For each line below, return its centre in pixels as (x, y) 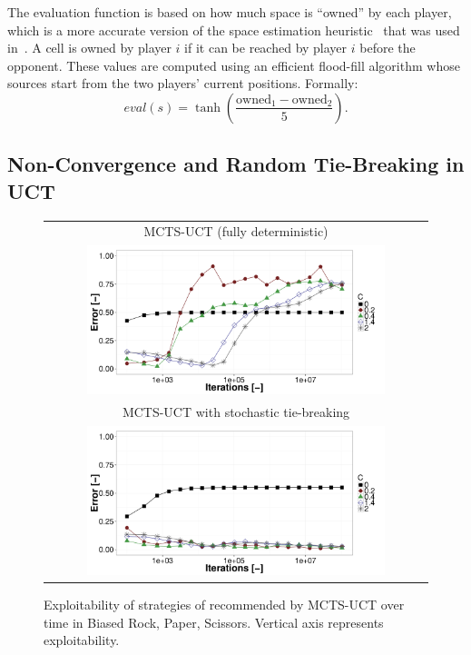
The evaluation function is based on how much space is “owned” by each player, (230, 12)
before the (388, 48)
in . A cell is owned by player (89, 48)
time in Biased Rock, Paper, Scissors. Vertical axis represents (214, 622)
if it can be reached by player (266, 48)
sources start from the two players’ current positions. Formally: (183, 83)
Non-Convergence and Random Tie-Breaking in (236, 164)
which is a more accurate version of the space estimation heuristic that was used (234, 30)
